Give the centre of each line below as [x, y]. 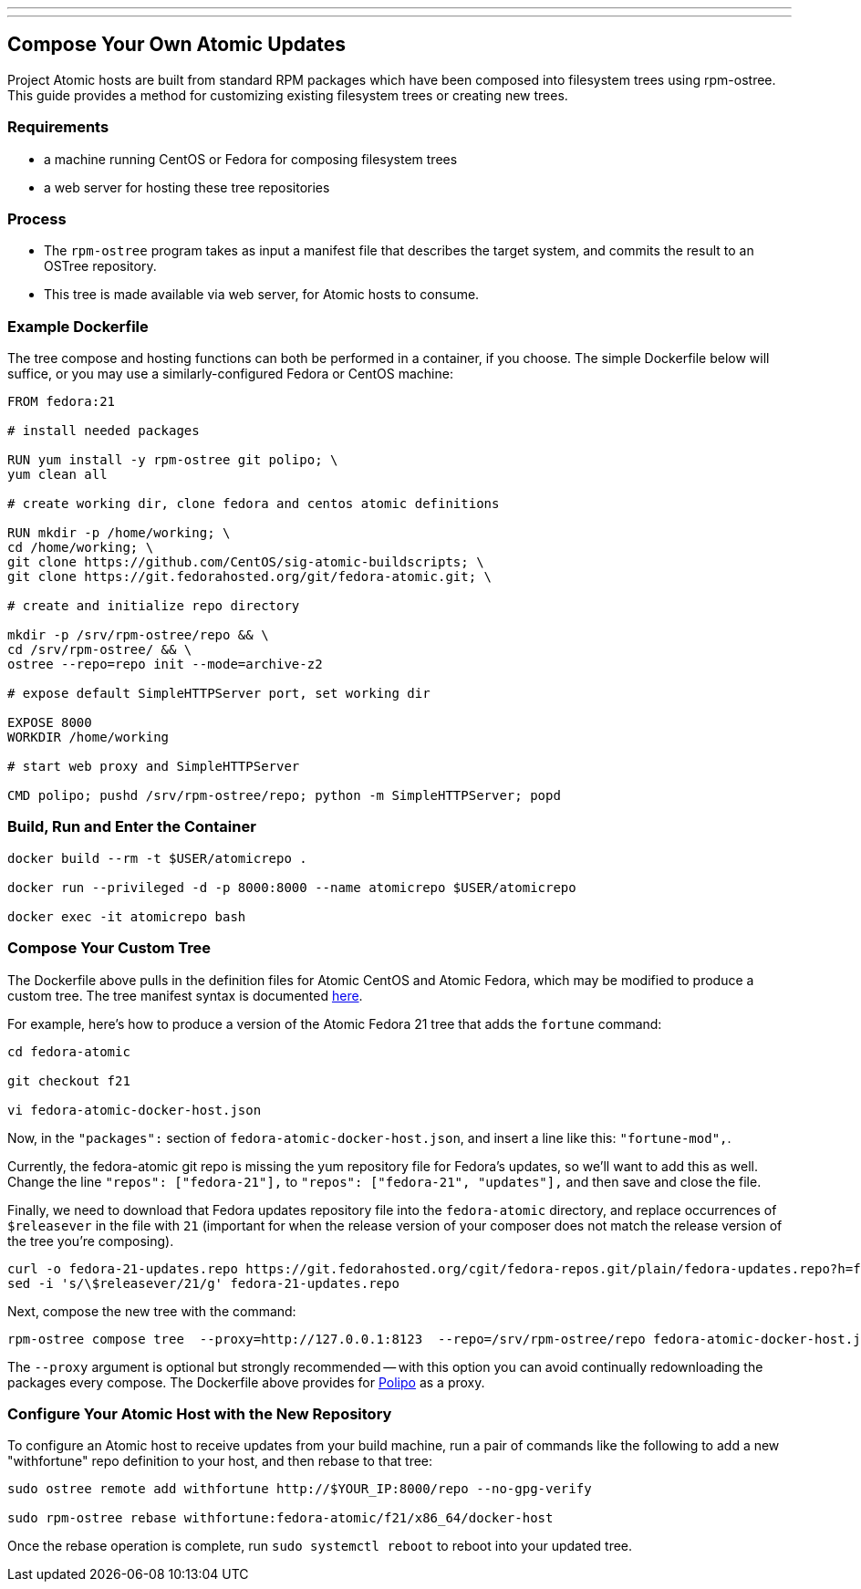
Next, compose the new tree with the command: [152, 1311]
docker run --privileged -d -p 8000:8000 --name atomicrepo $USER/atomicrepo [292, 887]
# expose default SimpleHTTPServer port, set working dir [219, 694]
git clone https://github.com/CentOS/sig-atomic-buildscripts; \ [246, 562]
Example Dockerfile [78, 326]
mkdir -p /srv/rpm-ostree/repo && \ [138, 635]
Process [37, 218]
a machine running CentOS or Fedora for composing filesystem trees [251, 159]
